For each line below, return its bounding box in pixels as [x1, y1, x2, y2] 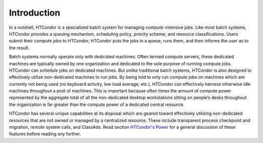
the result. [9, 44, 30, 51]
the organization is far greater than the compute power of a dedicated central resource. [9, 102, 185, 107]
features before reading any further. [9, 131, 81, 137]
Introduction [9, 7, 60, 18]
